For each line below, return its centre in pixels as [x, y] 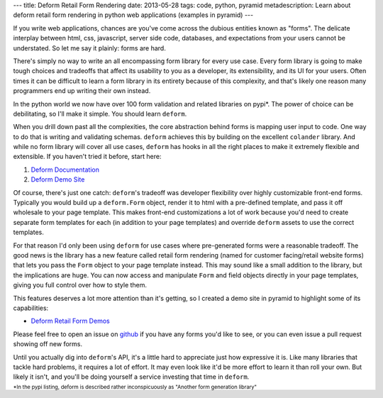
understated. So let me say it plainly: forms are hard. [89, 48]
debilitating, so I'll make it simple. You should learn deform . [100, 114]
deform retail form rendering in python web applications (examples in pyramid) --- [133, 15]
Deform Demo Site [58, 179]
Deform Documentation [65, 170]
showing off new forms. [48, 344]
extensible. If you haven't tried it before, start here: [87, 157]
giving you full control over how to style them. [80, 285]
